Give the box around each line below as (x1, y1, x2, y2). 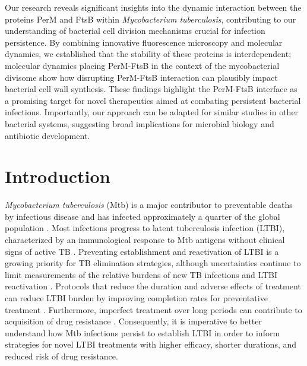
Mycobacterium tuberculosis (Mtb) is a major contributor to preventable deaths (5, 198, 293, 211)
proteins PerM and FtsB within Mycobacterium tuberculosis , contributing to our (5, 12, 296, 25)
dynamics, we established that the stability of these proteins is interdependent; (5, 48, 292, 60)
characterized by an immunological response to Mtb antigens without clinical (5, 234, 285, 246)
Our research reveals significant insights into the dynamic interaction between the (5, 1, 302, 13)
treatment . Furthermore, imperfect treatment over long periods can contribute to (5, 303, 302, 315)
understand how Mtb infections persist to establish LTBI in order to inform (5, 326, 280, 339)
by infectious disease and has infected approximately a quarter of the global (5, 210, 280, 222)
